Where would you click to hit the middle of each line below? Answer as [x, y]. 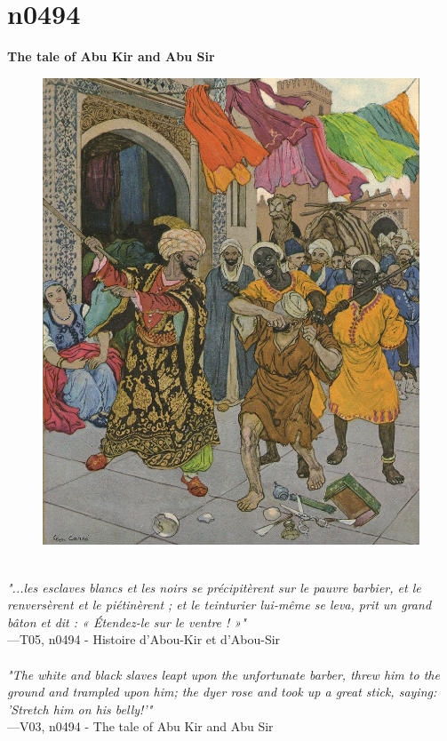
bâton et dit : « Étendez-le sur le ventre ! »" [127, 621]
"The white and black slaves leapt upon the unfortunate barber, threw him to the [223, 674]
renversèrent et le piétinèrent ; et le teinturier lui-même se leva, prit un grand [220, 605]
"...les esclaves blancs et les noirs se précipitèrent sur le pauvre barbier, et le [214, 587]
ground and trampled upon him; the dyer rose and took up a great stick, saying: [222, 692]
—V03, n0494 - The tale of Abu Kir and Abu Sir [140, 726]
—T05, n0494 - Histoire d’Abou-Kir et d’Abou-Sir [144, 639]
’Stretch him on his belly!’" [80, 709]
